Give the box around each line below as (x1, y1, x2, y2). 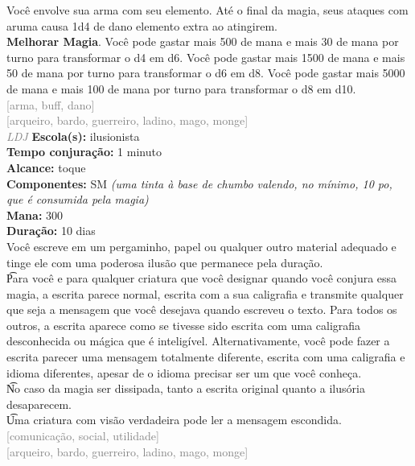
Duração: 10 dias (6, 222, 96, 239)
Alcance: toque (6, 159, 86, 175)
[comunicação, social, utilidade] (6, 427, 159, 444)
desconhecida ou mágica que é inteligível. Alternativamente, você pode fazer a (6, 332, 390, 349)
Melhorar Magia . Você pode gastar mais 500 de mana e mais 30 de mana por (6, 33, 399, 50)
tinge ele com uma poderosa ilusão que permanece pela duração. (6, 254, 323, 270)
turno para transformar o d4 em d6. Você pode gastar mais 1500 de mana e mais (6, 48, 405, 65)
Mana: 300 (6, 206, 64, 223)
